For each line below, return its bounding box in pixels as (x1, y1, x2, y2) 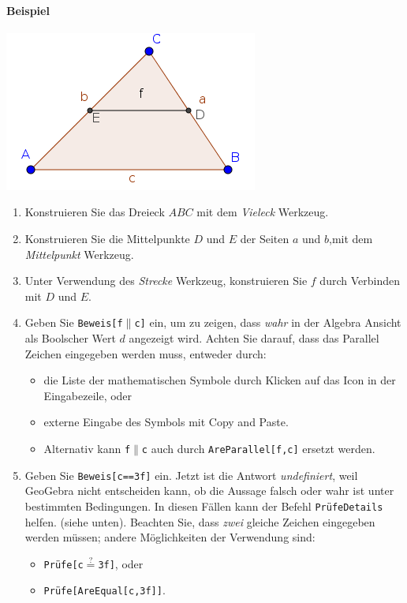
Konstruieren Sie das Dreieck (24, 204, 165, 220)
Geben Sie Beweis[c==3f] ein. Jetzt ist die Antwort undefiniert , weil (24, 466, 358, 483)
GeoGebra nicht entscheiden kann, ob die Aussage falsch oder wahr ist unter (24, 482, 394, 499)
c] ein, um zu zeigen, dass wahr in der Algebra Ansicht (134, 314, 401, 331)
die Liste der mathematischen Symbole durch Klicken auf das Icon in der (43, 372, 396, 388)
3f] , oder (98, 555, 144, 571)
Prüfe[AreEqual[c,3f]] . (43, 582, 166, 598)
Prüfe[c (43, 559, 84, 571)
